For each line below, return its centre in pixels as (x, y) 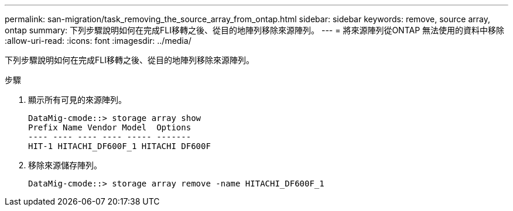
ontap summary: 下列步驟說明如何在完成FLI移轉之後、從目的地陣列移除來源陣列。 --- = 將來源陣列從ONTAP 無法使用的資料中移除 (255, 30)
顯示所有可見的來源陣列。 (77, 100)
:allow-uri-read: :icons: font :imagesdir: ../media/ (98, 41)
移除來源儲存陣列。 (65, 165)
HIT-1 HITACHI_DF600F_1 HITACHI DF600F (119, 146)
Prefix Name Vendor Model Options (110, 127)
